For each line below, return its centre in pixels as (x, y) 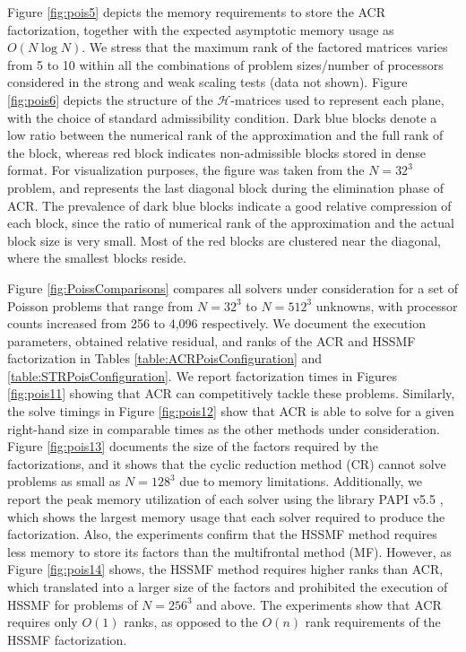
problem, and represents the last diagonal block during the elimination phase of (226, 187)
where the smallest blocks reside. (97, 258)
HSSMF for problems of (73, 604)
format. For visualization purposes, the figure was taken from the (186, 170)
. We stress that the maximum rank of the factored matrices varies (265, 47)
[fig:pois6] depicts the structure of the (110, 99)
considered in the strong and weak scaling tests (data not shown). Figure (207, 82)
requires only (43, 622)
